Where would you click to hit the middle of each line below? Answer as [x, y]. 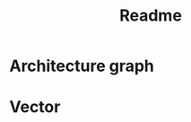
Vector [35, 107]
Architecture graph [82, 66]
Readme [151, 16]
